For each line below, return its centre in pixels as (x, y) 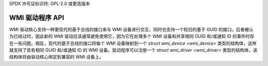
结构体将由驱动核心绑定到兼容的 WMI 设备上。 (57, 57)
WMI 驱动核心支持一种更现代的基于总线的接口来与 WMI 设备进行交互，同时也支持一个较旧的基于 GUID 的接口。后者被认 (131, 29)
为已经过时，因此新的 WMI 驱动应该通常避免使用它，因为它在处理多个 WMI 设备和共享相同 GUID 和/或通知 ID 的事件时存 (132, 36)
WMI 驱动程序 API (37, 17)
